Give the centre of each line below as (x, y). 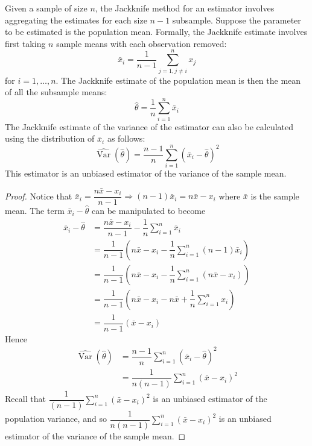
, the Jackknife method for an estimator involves (185, 8)
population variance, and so (56, 419)
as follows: (126, 138)
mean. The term (35, 210)
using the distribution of (50, 138)
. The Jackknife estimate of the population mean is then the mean (178, 80)
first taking (25, 43)
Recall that (25, 399)
